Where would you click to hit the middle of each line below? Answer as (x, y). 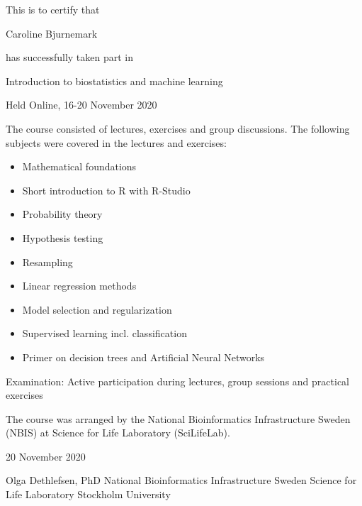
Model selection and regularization (97, 309)
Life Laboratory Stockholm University (88, 494)
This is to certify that (53, 9)
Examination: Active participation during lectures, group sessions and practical (177, 381)
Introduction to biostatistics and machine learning (114, 81)
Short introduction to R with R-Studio (106, 190)
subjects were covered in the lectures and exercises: (116, 142)
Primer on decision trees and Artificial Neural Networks (143, 357)
